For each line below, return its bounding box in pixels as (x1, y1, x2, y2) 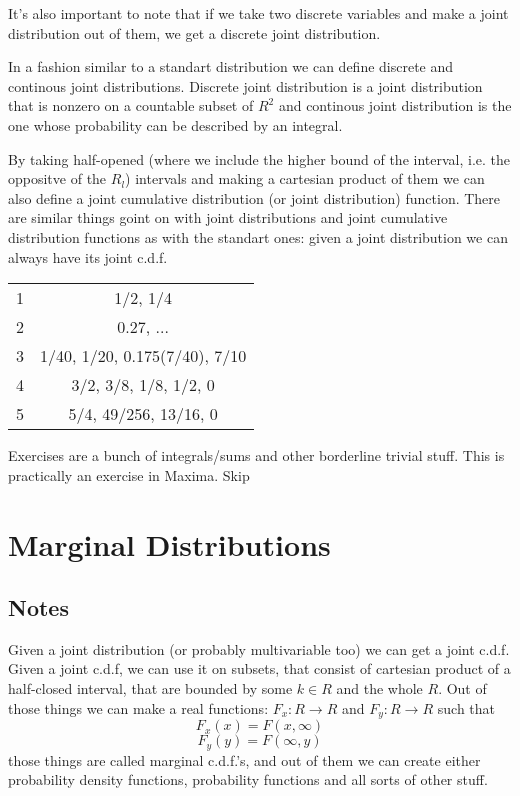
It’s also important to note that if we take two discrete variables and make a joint (8, 3, 509, 23)
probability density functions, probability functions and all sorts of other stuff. (8, 769, 488, 790)
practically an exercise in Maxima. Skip (8, 464, 250, 485)
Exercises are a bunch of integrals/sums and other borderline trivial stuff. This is (8, 445, 505, 466)
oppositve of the (8, 168, 107, 189)
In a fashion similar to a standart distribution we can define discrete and (8, 56, 454, 77)
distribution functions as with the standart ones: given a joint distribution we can (8, 226, 508, 247)
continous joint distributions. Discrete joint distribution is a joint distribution (8, 75, 483, 96)
